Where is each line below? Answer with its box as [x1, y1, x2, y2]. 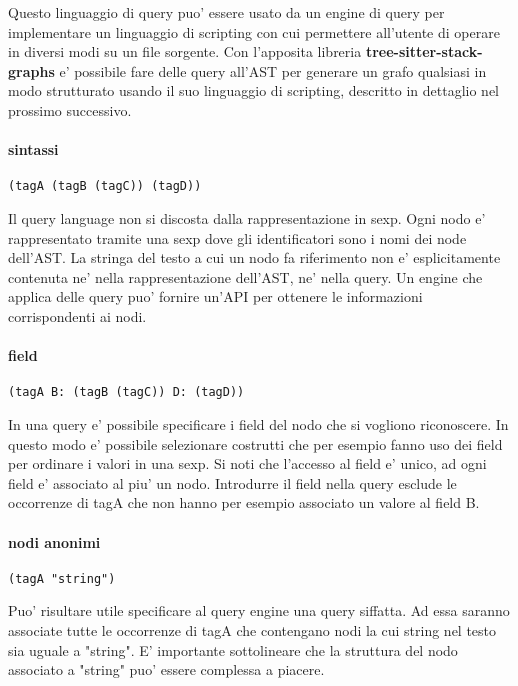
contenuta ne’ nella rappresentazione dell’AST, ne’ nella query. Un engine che [8, 266, 483, 287]
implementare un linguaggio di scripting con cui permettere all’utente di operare [8, 21, 500, 42]
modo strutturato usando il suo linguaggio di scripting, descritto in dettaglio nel [8, 80, 499, 101]
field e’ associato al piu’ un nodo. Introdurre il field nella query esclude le [8, 472, 457, 493]
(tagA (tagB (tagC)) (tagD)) [8, 179, 202, 194]
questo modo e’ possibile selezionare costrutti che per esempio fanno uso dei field [8, 433, 503, 454]
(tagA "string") [8, 571, 116, 586]
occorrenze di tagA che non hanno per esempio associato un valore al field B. [8, 492, 480, 513]
